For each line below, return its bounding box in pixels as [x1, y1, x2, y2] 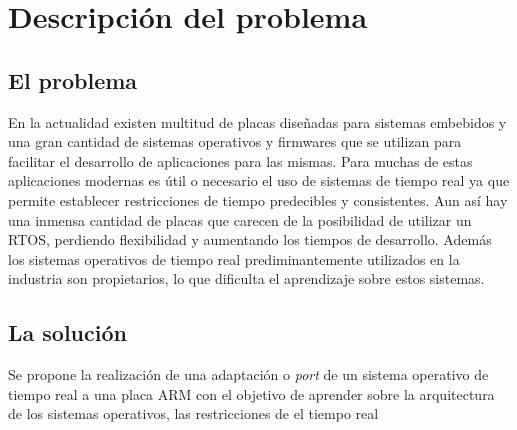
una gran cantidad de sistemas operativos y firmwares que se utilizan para [8, 131, 462, 152]
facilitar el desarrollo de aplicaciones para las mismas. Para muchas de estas [8, 150, 473, 171]
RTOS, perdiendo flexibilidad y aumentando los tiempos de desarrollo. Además [8, 229, 492, 250]
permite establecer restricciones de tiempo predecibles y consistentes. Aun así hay [8, 189, 508, 210]
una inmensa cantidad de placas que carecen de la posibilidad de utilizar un [8, 209, 472, 230]
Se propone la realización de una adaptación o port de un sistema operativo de [8, 364, 489, 385]
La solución [8, 317, 127, 348]
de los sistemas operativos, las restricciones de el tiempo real [8, 403, 379, 424]
